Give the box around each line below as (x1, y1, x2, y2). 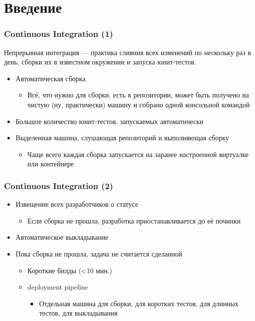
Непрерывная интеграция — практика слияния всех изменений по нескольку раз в (4, 47, 251, 57)
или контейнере (27, 159, 74, 169)
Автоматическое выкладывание (15, 232, 109, 242)
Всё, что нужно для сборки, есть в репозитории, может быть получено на (27, 90, 249, 100)
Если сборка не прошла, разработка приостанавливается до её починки (27, 215, 241, 225)
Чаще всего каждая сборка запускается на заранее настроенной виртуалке (27, 149, 249, 159)
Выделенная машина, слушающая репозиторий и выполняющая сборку (15, 132, 229, 143)
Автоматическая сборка (15, 73, 86, 83)
